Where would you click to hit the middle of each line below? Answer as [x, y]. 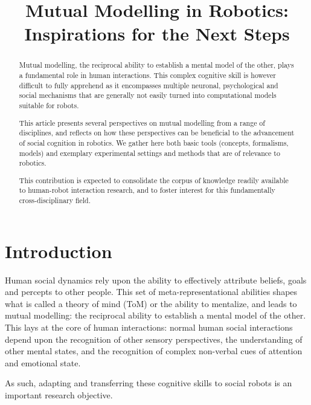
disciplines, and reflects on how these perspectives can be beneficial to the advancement [157, 133]
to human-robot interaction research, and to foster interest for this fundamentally [147, 190]
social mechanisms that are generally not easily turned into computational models [148, 95]
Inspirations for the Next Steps [157, 34]
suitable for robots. [49, 105]
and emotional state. [43, 362]
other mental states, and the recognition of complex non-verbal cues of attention [154, 351]
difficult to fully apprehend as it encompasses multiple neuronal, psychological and [149, 85]
